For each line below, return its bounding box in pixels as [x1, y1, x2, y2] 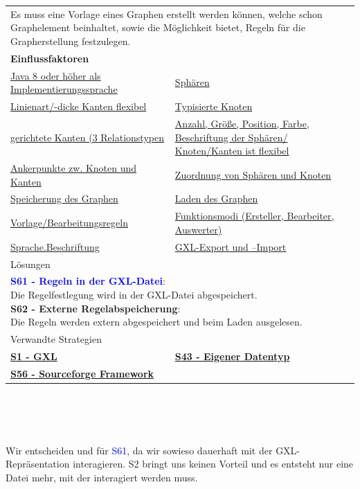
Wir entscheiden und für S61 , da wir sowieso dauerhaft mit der [6, 443, 273, 457]
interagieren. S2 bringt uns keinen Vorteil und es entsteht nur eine [73, 456, 354, 471]
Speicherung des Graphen [10, 191, 118, 206]
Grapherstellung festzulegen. [10, 33, 131, 48]
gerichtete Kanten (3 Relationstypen [10, 130, 164, 144]
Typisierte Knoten [174, 99, 253, 114]
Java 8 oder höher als [10, 68, 101, 82]
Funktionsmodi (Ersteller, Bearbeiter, [174, 208, 334, 223]
